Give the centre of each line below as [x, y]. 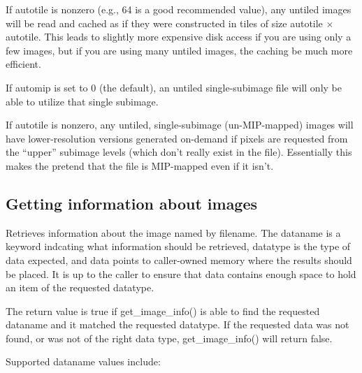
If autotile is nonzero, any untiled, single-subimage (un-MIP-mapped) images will [180, 125]
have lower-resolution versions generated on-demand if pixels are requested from [177, 138]
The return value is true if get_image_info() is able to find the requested [163, 310]
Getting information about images [132, 203]
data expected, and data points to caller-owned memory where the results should [179, 259]
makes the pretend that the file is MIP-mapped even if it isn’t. [140, 165]
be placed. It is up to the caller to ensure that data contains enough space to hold [181, 273]
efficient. [23, 64]
